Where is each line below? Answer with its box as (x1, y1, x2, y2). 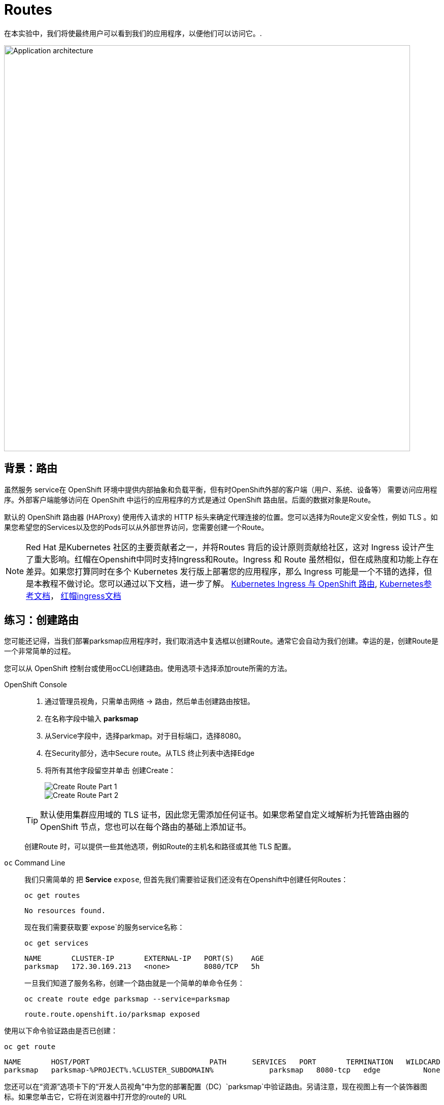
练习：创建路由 (4, 614, 79, 627)
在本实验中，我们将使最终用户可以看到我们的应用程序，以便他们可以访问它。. (4, 28, 262, 38)
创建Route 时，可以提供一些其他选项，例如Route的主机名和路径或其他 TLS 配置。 (24, 842, 295, 851)
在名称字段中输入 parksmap (45, 714, 139, 723)
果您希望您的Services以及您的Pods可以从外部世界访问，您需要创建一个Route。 (4, 522, 268, 531)
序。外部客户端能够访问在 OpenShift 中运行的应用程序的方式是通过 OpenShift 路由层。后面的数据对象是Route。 (4, 495, 375, 504)
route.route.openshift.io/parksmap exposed (24, 1010, 200, 1019)
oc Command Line (4, 858, 65, 867)
